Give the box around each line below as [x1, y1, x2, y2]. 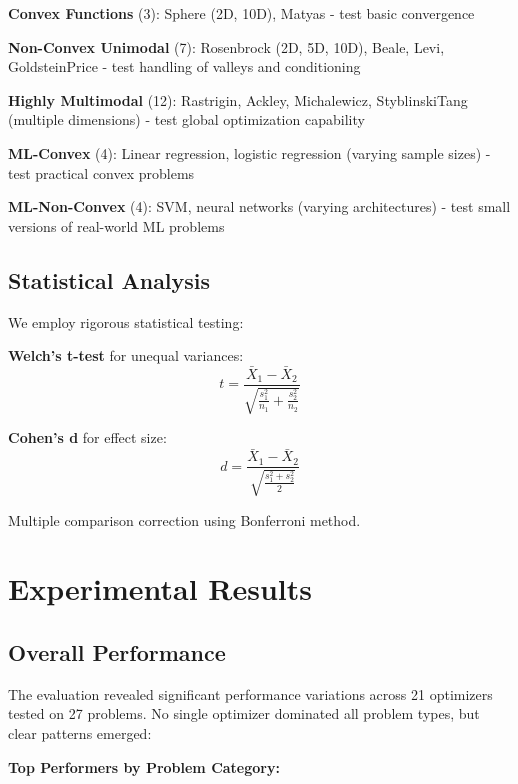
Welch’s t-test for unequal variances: [8, 345, 244, 366]
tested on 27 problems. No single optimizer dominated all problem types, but [8, 703, 480, 724]
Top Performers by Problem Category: [8, 756, 280, 777]
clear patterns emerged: [8, 723, 152, 744]
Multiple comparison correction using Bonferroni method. [8, 509, 361, 530]
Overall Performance [8, 637, 226, 668]
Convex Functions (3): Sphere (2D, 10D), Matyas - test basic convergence [8, 3, 475, 23]
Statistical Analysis [8, 264, 211, 295]
